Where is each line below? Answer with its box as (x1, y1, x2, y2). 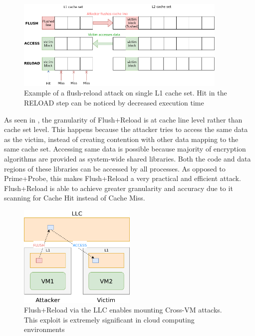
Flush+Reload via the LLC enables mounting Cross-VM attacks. (24, 304, 222, 315)
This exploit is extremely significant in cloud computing (24, 314, 195, 324)
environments (24, 324, 65, 334)
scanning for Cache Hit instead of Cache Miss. (4, 192, 145, 203)
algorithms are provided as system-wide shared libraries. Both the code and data (4, 153, 251, 164)
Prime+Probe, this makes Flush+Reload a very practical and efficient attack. (4, 173, 241, 183)
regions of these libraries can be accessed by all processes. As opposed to (4, 163, 226, 173)
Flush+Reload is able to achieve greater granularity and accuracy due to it (4, 182, 233, 193)
